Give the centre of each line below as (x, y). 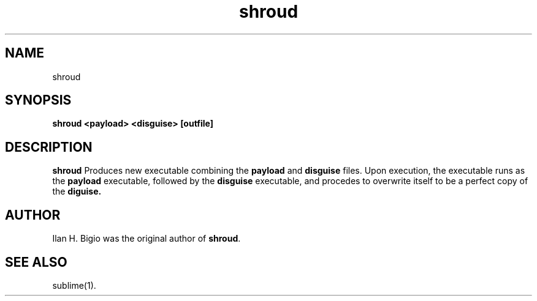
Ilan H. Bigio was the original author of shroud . (147, 239)
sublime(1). (74, 285)
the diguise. (77, 191)
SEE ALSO (36, 262)
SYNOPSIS (38, 100)
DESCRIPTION (49, 147)
